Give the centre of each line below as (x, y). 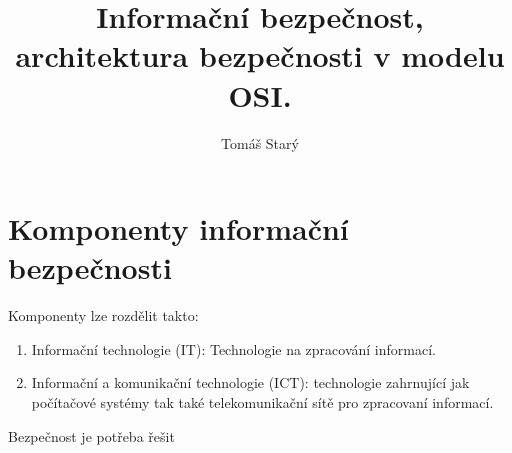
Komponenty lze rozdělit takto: (103, 315)
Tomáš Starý (260, 142)
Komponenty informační (178, 228)
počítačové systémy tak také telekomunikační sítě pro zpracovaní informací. (262, 402)
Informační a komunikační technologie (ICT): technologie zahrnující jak (250, 382)
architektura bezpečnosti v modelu (260, 55)
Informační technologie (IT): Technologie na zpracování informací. (233, 348)
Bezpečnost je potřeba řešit (91, 435)
